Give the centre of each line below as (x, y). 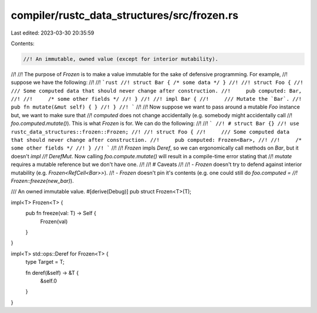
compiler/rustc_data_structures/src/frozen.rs (125, 15)
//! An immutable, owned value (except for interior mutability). (121, 59)
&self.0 (48, 281)
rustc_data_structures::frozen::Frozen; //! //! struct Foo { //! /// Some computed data (150, 132)
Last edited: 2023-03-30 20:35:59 (53, 33)
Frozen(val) (54, 221)
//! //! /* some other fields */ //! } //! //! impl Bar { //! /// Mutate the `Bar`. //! (156, 99)
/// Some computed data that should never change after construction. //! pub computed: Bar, (156, 91)
